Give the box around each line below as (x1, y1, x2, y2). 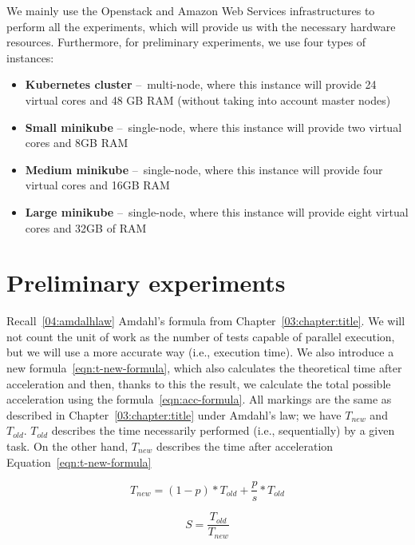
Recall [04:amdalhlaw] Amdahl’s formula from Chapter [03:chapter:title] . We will (6, 312, 405, 329)
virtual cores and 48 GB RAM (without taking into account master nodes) (25, 91, 391, 108)
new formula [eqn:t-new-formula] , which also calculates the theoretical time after (6, 360, 402, 376)
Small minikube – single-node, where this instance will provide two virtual (25, 118, 402, 135)
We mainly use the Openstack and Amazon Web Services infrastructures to (6, 2, 375, 18)
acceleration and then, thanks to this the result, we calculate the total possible (6, 375, 391, 392)
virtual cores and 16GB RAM (25, 177, 170, 193)
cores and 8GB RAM (25, 134, 128, 151)
